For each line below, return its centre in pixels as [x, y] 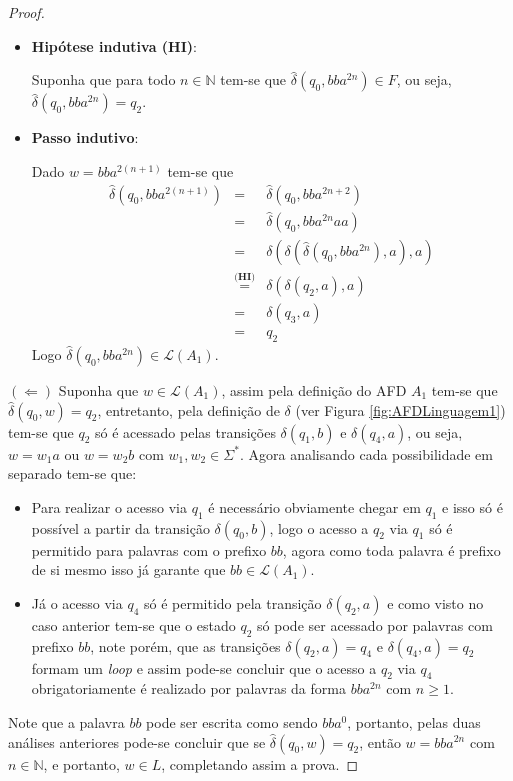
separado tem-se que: [72, 473]
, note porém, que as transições [185, 645]
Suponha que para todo [103, 79]
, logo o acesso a [319, 527]
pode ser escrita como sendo [232, 721]
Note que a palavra [66, 721]
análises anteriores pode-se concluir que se [137, 741]
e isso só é [472, 506]
